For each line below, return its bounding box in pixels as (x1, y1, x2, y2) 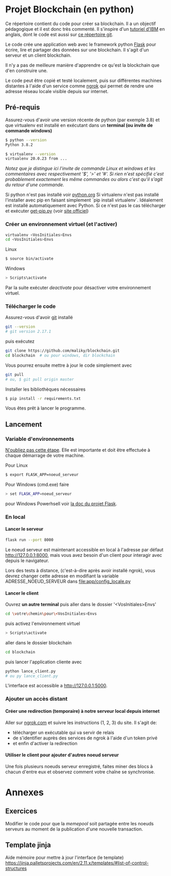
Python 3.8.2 (5, 142, 33, 147)
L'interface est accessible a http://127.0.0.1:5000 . (5, 683, 108, 689)
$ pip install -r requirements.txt (5, 396, 81, 401)
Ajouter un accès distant (5, 695, 68, 703)
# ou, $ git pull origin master (5, 377, 74, 382)
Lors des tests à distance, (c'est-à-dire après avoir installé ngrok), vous (5, 567, 156, 573)
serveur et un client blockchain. (5, 52, 71, 58)
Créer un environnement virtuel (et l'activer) (5, 221, 117, 228)
